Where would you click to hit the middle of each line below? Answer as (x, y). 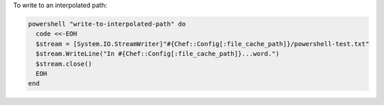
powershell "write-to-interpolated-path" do (107, 24)
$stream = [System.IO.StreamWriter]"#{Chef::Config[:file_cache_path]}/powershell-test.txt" (203, 44)
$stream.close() (64, 63)
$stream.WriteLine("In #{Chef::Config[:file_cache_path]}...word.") (158, 54)
